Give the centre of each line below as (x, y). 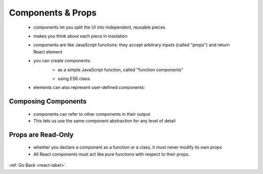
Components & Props (53, 13)
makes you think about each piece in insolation (80, 36)
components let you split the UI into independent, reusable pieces (99, 27)
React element (48, 52)
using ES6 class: (74, 78)
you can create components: (62, 61)
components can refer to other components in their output (92, 114)
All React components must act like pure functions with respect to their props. (112, 154)
